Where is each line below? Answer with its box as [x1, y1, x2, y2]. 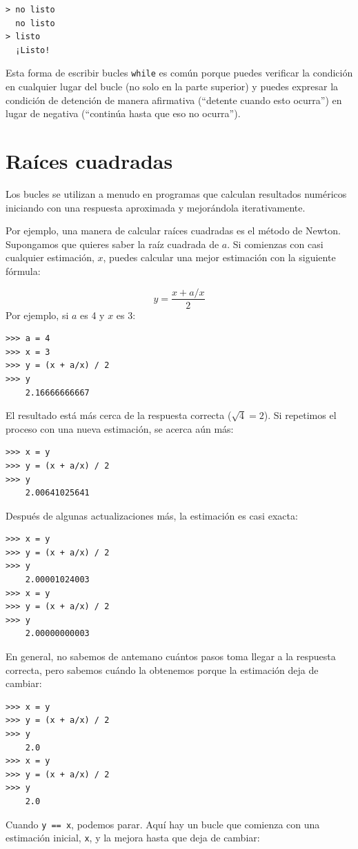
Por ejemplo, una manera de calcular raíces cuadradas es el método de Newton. [6, 223, 341, 238]
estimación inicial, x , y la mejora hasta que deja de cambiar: [6, 830, 260, 845]
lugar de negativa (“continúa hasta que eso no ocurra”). [6, 106, 241, 121]
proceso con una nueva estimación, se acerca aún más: [6, 421, 234, 436]
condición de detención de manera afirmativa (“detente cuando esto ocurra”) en [6, 92, 342, 107]
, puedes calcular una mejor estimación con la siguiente [103, 250, 336, 265]
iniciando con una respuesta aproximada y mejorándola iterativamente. [6, 200, 306, 214]
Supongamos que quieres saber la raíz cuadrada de [6, 236, 219, 251]
